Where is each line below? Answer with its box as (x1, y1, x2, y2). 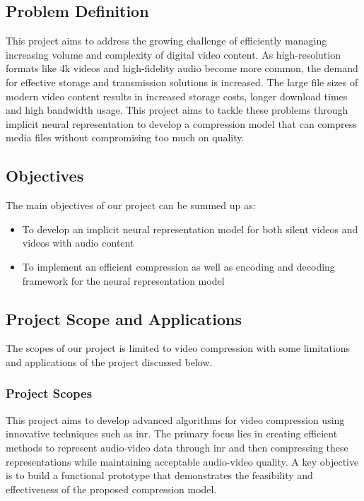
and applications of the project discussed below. (6, 354, 213, 369)
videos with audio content (22, 235, 134, 250)
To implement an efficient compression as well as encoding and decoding (22, 259, 335, 273)
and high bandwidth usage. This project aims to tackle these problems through (6, 102, 348, 117)
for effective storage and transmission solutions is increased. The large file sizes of (6, 74, 358, 89)
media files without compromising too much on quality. (6, 130, 245, 145)
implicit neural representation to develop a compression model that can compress (6, 116, 357, 131)
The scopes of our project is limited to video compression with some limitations (6, 341, 351, 355)
